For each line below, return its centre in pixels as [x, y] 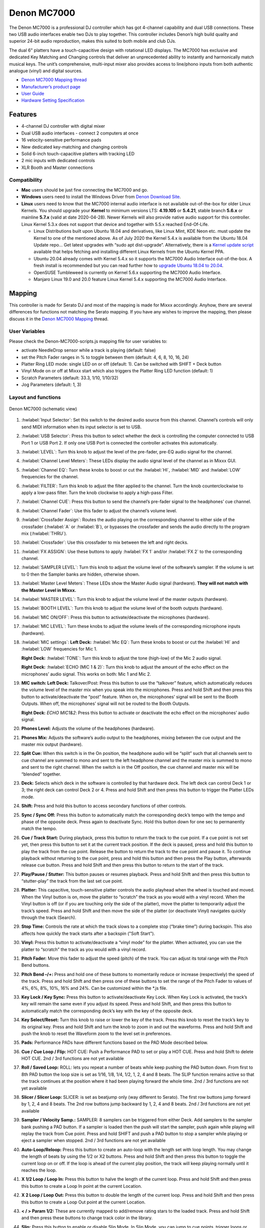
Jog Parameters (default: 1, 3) [51, 385]
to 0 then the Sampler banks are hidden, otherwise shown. [80, 574]
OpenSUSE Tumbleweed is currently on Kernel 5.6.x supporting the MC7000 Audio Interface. [128, 272]
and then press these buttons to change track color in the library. [87, 1218]
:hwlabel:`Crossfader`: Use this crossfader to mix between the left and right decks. [105, 542]
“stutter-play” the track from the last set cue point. [72, 881]
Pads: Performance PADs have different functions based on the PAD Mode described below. [115, 1043]
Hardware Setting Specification [53, 100]
